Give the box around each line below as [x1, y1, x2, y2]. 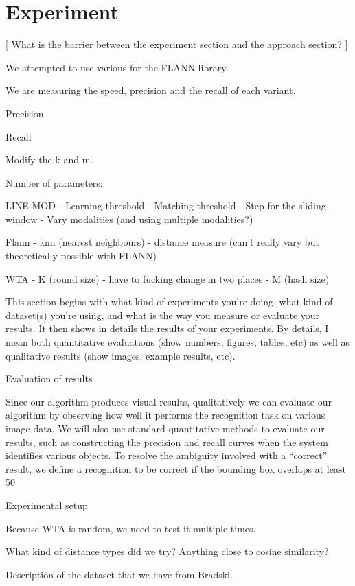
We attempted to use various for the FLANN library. [5, 60, 229, 74]
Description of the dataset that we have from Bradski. [5, 567, 233, 581]
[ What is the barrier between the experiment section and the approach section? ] [5, 37, 348, 51]
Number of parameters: [5, 175, 103, 189]
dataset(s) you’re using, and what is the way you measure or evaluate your [5, 307, 320, 322]
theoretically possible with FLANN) [5, 248, 157, 263]
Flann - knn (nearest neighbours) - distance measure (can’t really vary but [5, 235, 319, 249]
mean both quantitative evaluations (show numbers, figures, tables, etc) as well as [5, 335, 350, 349]
